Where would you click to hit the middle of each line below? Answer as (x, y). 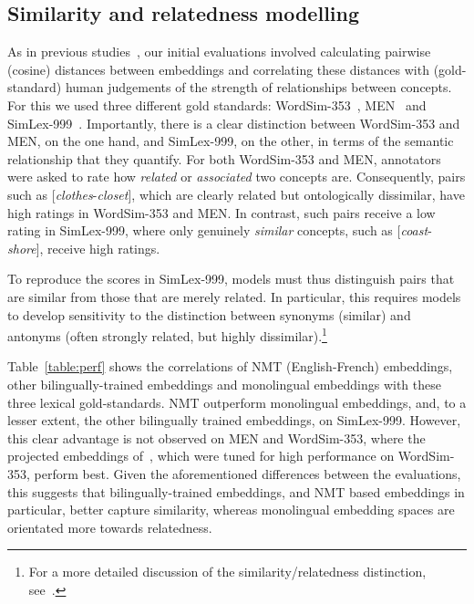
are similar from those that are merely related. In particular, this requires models (234, 296)
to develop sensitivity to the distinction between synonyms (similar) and (209, 314)
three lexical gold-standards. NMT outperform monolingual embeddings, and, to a (237, 402)
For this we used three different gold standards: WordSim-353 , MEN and (217, 104)
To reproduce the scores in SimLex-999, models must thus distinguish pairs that (231, 279)
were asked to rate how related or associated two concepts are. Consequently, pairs (237, 177)
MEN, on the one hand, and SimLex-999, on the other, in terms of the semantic (231, 141)
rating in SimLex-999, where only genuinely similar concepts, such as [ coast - (220, 230)
